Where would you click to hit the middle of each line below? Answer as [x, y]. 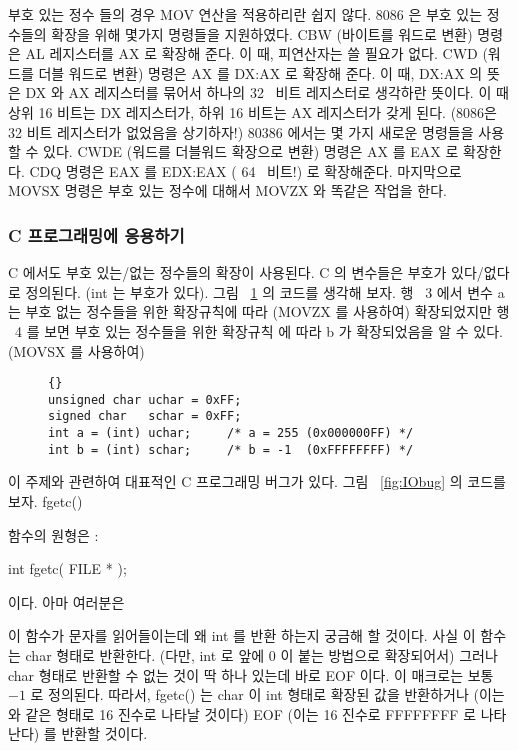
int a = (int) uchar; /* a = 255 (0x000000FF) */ [231, 433]
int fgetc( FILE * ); [67, 568]
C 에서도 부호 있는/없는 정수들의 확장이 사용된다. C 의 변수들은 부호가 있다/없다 [259, 272]
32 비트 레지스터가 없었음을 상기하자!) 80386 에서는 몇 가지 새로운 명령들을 [241, 131]
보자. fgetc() [45, 501]
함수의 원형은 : [53, 534]
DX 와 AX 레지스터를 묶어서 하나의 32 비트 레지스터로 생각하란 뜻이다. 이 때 [267, 92]
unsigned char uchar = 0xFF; [145, 399]
